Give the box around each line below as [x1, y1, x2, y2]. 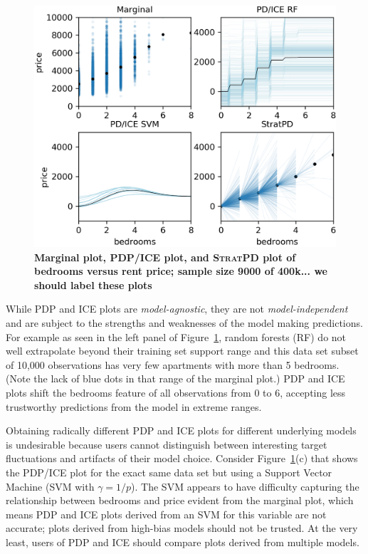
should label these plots [34, 277, 152, 292]
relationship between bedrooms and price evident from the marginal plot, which [6, 493, 354, 508]
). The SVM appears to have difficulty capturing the [131, 479, 359, 493]
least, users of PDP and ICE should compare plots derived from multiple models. [6, 534, 359, 549]
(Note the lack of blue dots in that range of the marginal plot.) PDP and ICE [6, 371, 345, 386]
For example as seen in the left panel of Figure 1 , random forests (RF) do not [6, 329, 347, 344]
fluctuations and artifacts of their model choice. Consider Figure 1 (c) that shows [6, 451, 358, 466]
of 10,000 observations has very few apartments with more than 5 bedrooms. [6, 357, 340, 372]
